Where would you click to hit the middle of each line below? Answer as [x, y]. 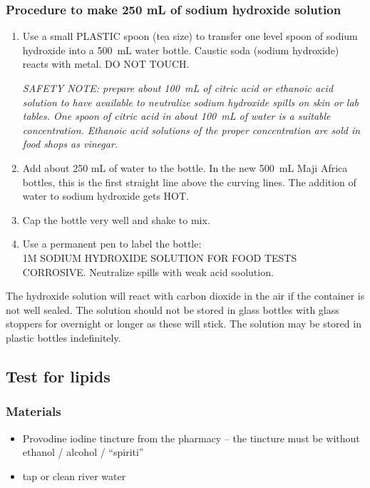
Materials [34, 411]
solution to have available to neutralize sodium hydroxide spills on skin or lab [190, 102]
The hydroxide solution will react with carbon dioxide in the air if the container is [185, 296]
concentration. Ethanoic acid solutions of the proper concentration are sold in [191, 129]
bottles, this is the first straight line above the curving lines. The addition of [189, 182]
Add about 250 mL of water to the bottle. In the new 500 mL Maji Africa [185, 167]
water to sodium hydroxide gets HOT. [106, 196]
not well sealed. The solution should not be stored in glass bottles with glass [173, 309]
